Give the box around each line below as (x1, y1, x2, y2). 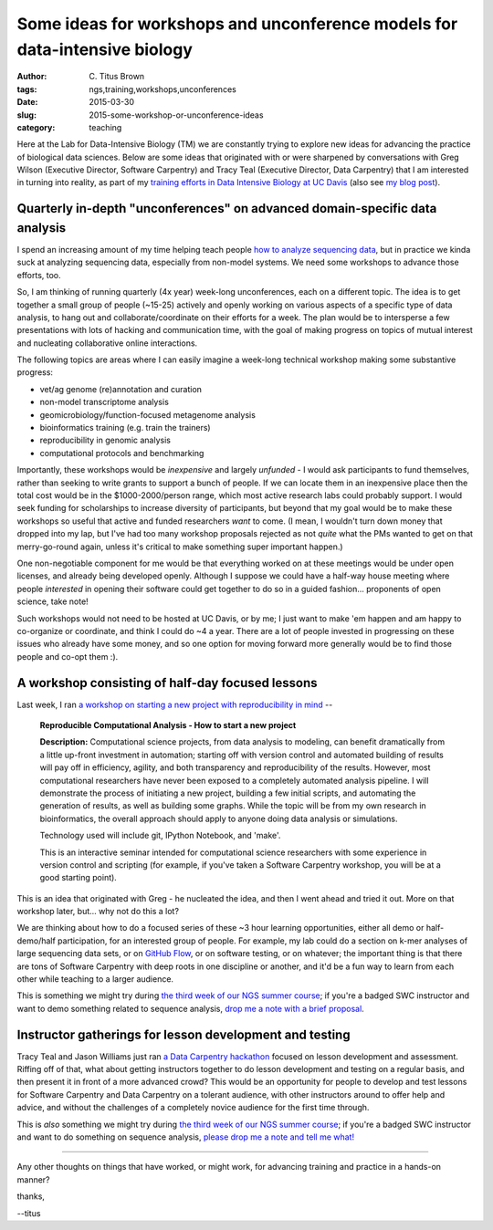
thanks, (16, 1191, 46, 1202)
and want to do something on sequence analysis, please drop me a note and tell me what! (16, 1131, 355, 1142)
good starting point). (39, 872, 118, 883)
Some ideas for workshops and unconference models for (16, 14, 458, 34)
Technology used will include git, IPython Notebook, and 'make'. (39, 830, 281, 841)
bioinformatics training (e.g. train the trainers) (39, 422, 211, 433)
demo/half (16, 935, 57, 946)
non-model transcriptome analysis (39, 397, 169, 408)
